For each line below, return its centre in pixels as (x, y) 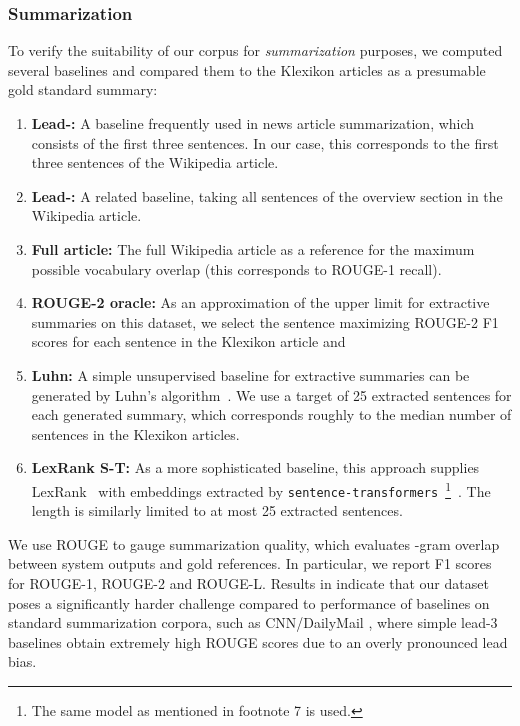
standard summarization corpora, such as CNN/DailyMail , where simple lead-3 (253, 622)
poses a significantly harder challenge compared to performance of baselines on (249, 602)
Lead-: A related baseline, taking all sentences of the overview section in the (267, 195)
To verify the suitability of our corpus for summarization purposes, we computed (255, 50)
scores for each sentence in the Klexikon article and (188, 341)
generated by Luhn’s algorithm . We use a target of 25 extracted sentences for (271, 394)
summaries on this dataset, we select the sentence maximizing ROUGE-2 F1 (265, 321)
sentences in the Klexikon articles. (135, 433)
